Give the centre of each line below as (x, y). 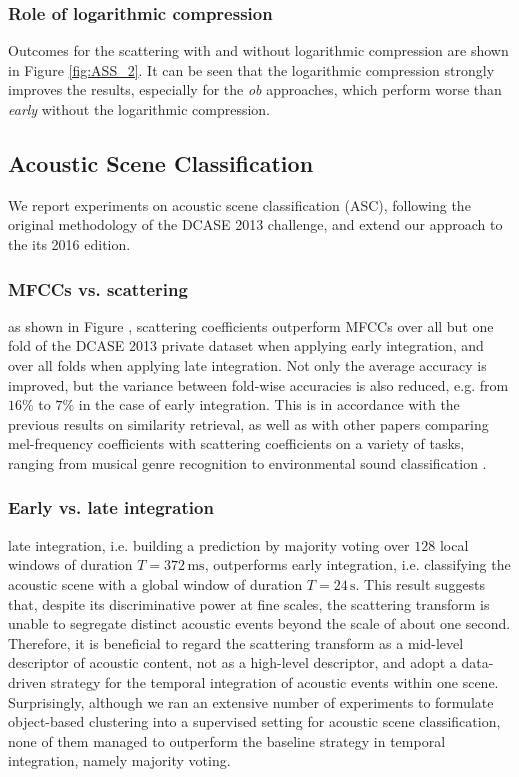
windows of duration (70, 564)
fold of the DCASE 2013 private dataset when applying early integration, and (246, 345)
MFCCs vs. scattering (98, 288)
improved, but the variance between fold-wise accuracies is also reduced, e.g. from (258, 384)
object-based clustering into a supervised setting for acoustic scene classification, (254, 721)
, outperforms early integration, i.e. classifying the (357, 564)
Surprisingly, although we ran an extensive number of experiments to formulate (251, 701)
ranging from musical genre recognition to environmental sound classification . (247, 462)
